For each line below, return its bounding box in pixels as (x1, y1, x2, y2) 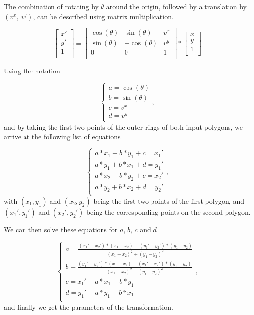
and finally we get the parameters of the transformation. (4, 301, 173, 312)
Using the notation (4, 66, 60, 76)
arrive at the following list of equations (4, 131, 121, 142)
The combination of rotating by (4, 1, 99, 11)
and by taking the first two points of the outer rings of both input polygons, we (4, 121, 243, 132)
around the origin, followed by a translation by (106, 1, 247, 11)
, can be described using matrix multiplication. (33, 11, 174, 21)
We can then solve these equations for (4, 224, 118, 234)
